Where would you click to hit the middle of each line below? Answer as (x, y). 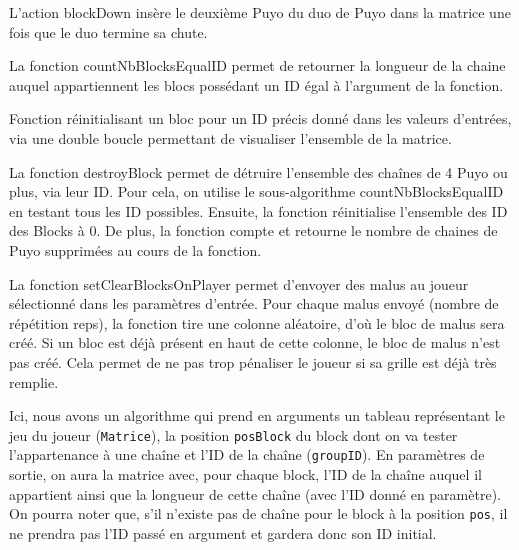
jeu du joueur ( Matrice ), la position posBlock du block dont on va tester (233, 434)
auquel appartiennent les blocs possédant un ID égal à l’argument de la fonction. (256, 84)
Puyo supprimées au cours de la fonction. (135, 249)
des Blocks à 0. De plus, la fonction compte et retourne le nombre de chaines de (253, 230)
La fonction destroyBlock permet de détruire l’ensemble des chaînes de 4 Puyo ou (258, 171)
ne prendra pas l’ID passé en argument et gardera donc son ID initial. (223, 532)
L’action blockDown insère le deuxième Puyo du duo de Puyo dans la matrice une (260, 12)
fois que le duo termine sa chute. (108, 31)
